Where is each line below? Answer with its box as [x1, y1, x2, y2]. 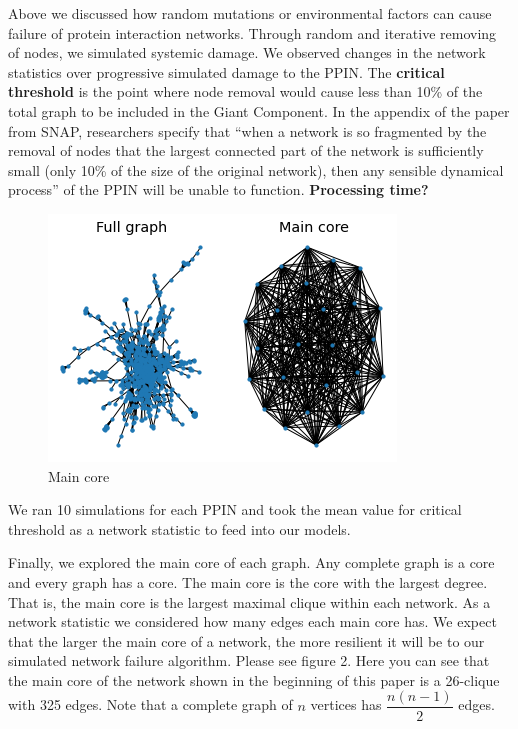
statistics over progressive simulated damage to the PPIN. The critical [8, 61, 445, 82]
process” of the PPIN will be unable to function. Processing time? [8, 179, 429, 200]
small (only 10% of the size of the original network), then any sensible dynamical [8, 159, 504, 180]
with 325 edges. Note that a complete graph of [8, 694, 293, 715]
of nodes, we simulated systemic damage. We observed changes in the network [8, 42, 486, 63]
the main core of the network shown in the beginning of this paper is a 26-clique [8, 669, 500, 690]
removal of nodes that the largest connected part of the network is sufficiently [8, 140, 484, 161]
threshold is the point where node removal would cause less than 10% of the [8, 81, 483, 102]
